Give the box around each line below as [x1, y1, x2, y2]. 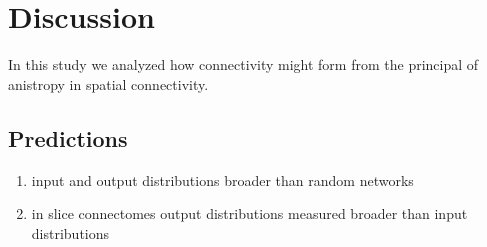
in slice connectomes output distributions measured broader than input [31, 203, 468, 224]
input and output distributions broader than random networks [31, 169, 414, 190]
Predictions [8, 122, 128, 153]
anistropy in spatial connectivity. [8, 73, 209, 94]
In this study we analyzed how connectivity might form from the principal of [8, 54, 479, 75]
